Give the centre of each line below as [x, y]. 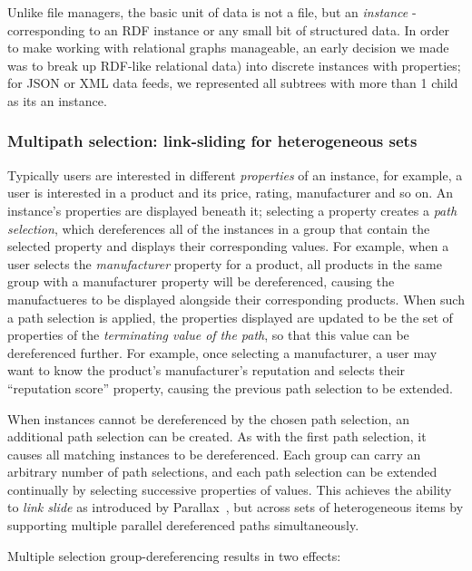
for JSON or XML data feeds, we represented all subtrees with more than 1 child [233, 83]
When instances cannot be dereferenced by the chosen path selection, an [208, 418]
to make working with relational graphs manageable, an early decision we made [228, 48]
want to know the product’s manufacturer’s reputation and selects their [206, 370]
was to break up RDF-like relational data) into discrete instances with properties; [234, 65]
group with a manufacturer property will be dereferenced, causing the [201, 281]
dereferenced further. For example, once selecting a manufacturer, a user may [222, 352]
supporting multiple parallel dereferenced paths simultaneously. [183, 525]
